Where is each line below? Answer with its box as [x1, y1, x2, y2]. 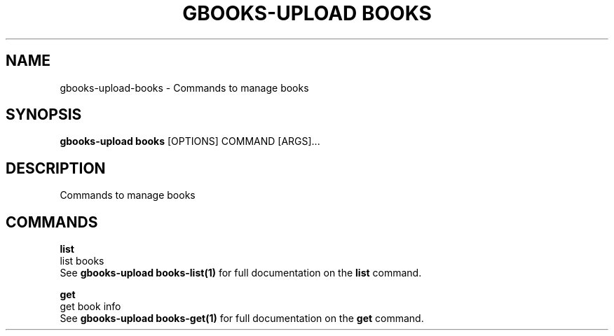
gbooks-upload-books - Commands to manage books [60, 81, 309, 94]
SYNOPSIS [6, 106, 82, 124]
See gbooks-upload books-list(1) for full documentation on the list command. [60, 267, 422, 279]
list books [60, 255, 104, 267]
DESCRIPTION [6, 159, 106, 177]
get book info [60, 300, 121, 313]
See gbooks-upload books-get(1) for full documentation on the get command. [60, 312, 424, 325]
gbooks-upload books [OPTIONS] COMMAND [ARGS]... [60, 135, 320, 148]
